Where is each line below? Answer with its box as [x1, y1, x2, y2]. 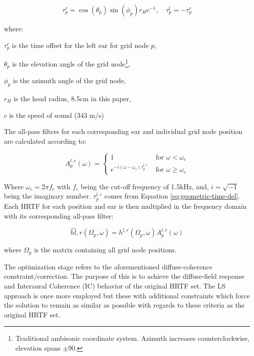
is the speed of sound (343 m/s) [9, 110, 104, 120]
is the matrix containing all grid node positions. [34, 245, 177, 255]
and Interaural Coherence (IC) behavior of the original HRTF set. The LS [4, 280, 226, 290]
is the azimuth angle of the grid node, [13, 75, 126, 86]
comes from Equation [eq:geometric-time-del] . [104, 191, 240, 201]
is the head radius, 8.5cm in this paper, [13, 93, 131, 103]
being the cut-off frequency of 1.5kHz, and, [81, 181, 209, 191]
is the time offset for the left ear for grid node [12, 40, 149, 50]
